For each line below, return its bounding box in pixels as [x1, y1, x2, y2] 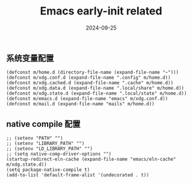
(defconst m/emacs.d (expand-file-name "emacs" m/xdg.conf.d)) [6, 96, 169, 102]
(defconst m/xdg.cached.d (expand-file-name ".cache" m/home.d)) [6, 80, 173, 86]
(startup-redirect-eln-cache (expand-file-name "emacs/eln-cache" [6, 157, 176, 163]
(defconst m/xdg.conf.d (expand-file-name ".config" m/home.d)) [6, 75, 171, 81]
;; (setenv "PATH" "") [6, 135, 63, 141]
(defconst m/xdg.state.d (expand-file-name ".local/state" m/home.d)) [6, 90, 187, 97]
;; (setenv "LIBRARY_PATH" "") [6, 140, 85, 147]
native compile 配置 [6, 119, 81, 129]
